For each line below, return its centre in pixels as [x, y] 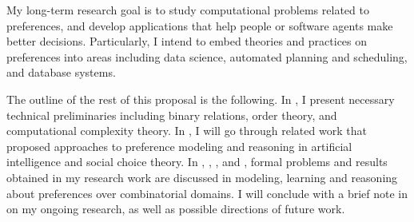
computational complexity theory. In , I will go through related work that [187, 131]
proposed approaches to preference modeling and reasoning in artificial [179, 146]
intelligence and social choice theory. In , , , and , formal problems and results [197, 162]
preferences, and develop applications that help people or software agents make [200, 25]
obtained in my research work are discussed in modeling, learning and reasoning [202, 177]
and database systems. [61, 72]
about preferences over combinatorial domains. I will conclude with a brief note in [207, 193]
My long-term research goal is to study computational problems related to [188, 10]
